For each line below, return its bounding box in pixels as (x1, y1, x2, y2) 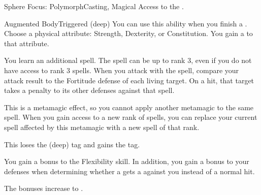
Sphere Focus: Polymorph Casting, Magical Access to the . (4, 1, 184, 11)
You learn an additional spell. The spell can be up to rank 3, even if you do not (4, 55, 252, 66)
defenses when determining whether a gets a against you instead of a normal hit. (4, 166, 255, 176)
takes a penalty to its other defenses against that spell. (4, 85, 175, 95)
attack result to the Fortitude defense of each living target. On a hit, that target (4, 75, 254, 85)
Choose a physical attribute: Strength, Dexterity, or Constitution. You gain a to (4, 28, 253, 39)
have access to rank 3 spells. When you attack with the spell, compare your (4, 64, 239, 75)
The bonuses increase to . (4, 183, 83, 193)
